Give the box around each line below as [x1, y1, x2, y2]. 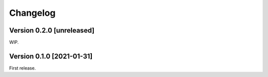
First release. [9, 65, 36, 71]
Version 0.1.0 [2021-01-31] [9, 52, 93, 60]
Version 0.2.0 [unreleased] [9, 26, 95, 35]
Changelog [9, 7, 56, 18]
